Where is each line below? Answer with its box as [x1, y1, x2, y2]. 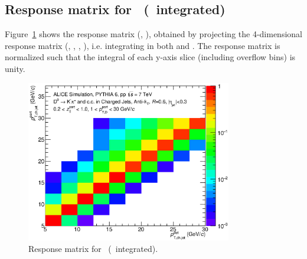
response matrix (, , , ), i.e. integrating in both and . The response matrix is [5, 39, 280, 51]
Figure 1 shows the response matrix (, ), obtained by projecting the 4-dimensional [5, 28, 302, 40]
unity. [5, 62, 25, 74]
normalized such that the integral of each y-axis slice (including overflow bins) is [5, 51, 296, 63]
